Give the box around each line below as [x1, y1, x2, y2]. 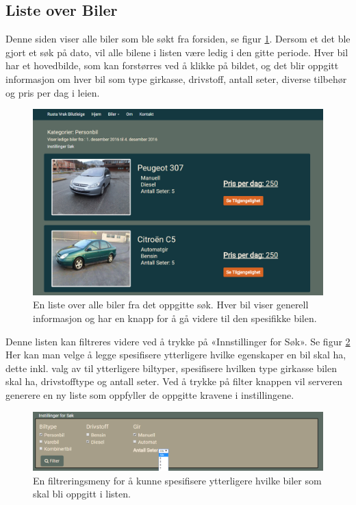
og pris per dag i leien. [5, 85, 100, 99]
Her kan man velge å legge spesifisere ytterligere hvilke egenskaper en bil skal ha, [5, 347, 346, 362]
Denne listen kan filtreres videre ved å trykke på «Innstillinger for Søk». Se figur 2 [5, 334, 351, 348]
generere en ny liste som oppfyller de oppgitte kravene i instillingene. [5, 387, 294, 402]
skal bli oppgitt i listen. [33, 486, 131, 501]
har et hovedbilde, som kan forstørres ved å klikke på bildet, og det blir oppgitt [5, 58, 339, 73]
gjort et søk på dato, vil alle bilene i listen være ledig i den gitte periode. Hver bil [5, 45, 348, 59]
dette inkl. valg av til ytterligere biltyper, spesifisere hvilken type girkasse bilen [5, 360, 337, 375]
